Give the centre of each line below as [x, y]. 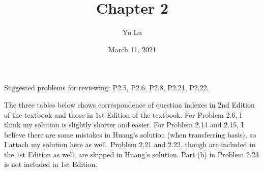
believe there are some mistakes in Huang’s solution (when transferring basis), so [130, 134]
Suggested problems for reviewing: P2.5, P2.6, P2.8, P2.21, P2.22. [107, 88]
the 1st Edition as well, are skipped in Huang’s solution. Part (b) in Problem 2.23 [131, 154]
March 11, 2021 [132, 49]
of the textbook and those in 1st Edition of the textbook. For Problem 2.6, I [123, 114]
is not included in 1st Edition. [51, 164]
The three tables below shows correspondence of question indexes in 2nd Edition [129, 104]
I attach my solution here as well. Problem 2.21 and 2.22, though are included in [130, 144]
